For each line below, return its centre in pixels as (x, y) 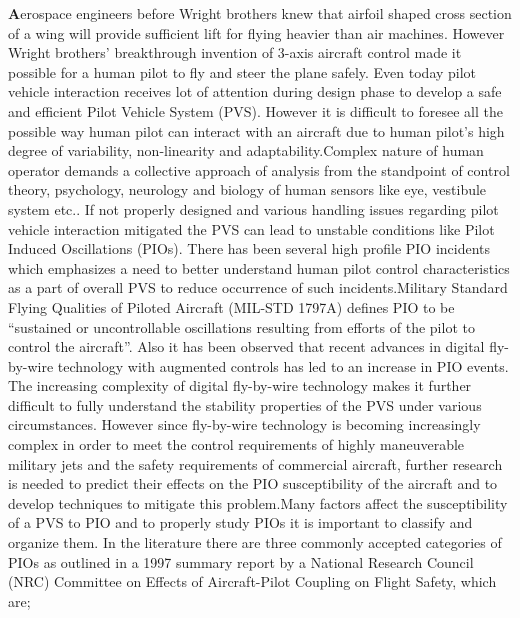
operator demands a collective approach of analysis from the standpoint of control (259, 169)
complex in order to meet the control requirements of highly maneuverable (236, 444)
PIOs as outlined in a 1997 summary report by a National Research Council (241, 561)
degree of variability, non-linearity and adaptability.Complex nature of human (246, 150)
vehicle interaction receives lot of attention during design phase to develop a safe (255, 91)
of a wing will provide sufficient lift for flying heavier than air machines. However (256, 32)
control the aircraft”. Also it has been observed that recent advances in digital (246, 346)
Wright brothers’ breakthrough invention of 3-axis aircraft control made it (235, 52)
